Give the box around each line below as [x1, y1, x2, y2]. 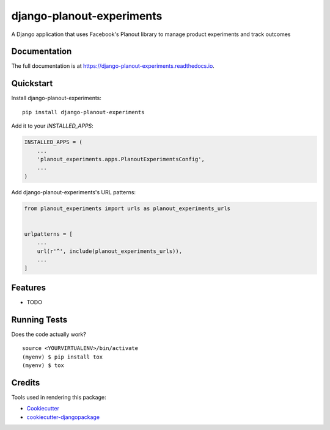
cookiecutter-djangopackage [26, 413, 100, 421]
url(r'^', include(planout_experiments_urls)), [37, 247, 183, 255]
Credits [11, 377, 40, 388]
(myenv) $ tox [22, 362, 64, 369]
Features [11, 282, 46, 293]
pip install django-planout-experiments [22, 109, 145, 115]
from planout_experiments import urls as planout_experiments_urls [24, 205, 231, 212]
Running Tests [11, 315, 67, 325]
